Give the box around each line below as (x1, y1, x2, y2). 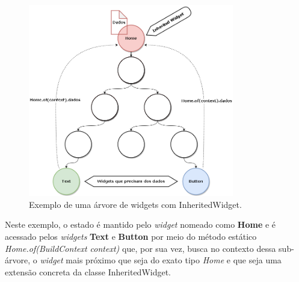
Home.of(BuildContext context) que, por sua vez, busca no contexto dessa (5, 242, 276, 254)
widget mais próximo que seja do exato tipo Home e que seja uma (40, 254, 282, 266)
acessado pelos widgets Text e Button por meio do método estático (5, 230, 257, 242)
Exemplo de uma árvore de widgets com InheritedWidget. (29, 198, 242, 210)
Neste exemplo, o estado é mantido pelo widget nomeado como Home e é (5, 218, 276, 231)
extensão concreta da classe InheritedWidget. (5, 265, 171, 278)
